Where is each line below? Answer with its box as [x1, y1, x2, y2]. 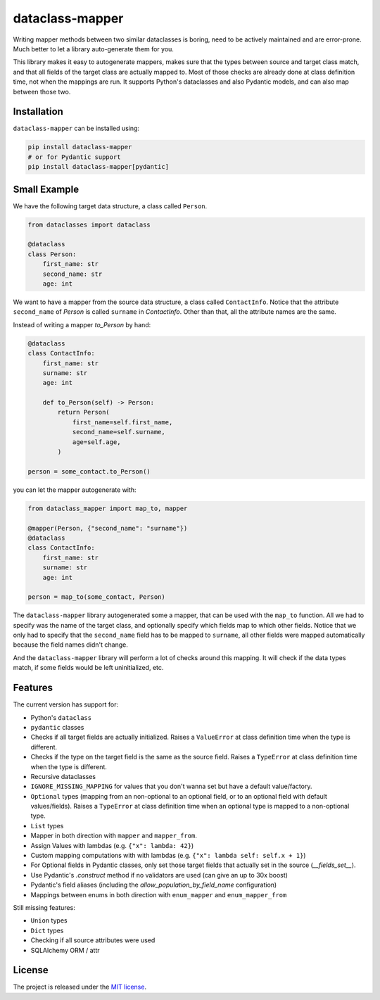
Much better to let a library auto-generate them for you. [13, 44, 174, 53]
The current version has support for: [13, 700, 119, 709]
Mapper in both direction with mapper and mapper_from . [30, 831, 197, 840]
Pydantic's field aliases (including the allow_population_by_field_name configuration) [30, 880, 277, 890]
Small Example [13, 183, 80, 195]
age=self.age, [72, 438, 121, 446]
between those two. [13, 87, 71, 96]
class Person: [27, 250, 77, 258]
